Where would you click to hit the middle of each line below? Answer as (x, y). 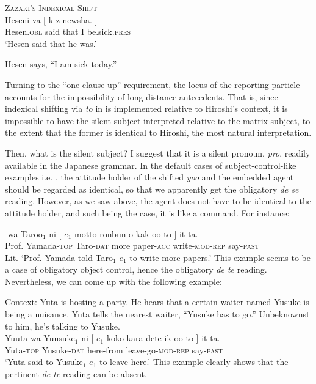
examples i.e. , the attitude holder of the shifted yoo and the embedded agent (149, 177)
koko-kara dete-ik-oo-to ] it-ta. (163, 338)
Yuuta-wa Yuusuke (40, 338)
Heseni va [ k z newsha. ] (51, 19)
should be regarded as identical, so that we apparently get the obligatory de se (152, 189)
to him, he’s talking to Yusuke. (63, 326)
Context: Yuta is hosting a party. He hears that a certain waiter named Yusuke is (157, 302)
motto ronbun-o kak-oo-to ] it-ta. (136, 233)
